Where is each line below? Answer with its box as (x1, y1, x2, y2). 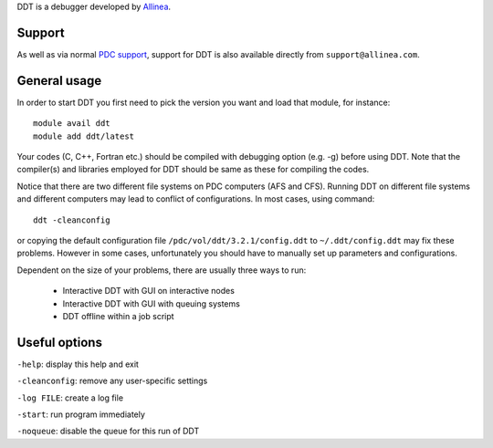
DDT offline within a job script (62, 310, 174, 321)
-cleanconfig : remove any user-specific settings (16, 375, 208, 387)
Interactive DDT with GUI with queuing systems (62, 297, 241, 309)
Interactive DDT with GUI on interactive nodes (62, 286, 235, 297)
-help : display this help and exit (16, 359, 139, 370)
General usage (16, 73, 102, 89)
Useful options (16, 334, 102, 350)
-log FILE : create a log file (16, 392, 123, 403)
